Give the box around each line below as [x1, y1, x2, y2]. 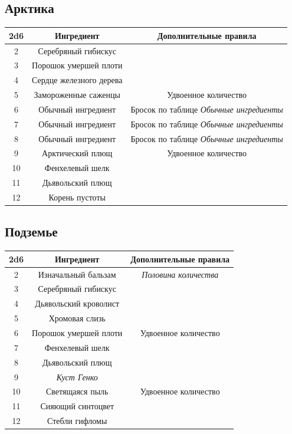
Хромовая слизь [48, 312, 106, 324]
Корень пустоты [48, 190, 106, 203]
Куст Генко [56, 370, 98, 383]
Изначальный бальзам [38, 268, 116, 280]
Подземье [5, 222, 58, 241]
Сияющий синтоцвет [40, 400, 114, 412]
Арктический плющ [42, 147, 113, 159]
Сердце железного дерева [32, 74, 123, 86]
